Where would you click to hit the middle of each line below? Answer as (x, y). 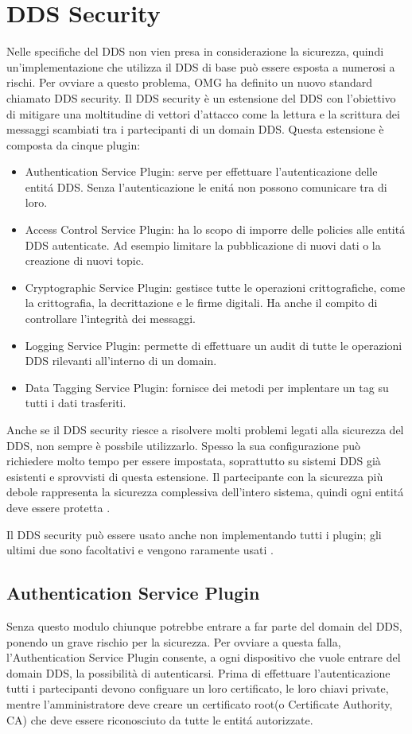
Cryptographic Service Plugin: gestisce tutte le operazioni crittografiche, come (215, 287)
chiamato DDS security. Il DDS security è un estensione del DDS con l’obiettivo (201, 97)
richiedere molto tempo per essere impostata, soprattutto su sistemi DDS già (194, 461)
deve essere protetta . (58, 507)
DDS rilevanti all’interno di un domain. (121, 361)
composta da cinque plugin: (74, 144)
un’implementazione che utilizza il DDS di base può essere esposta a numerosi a (201, 66)
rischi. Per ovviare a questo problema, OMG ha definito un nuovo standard (190, 82)
